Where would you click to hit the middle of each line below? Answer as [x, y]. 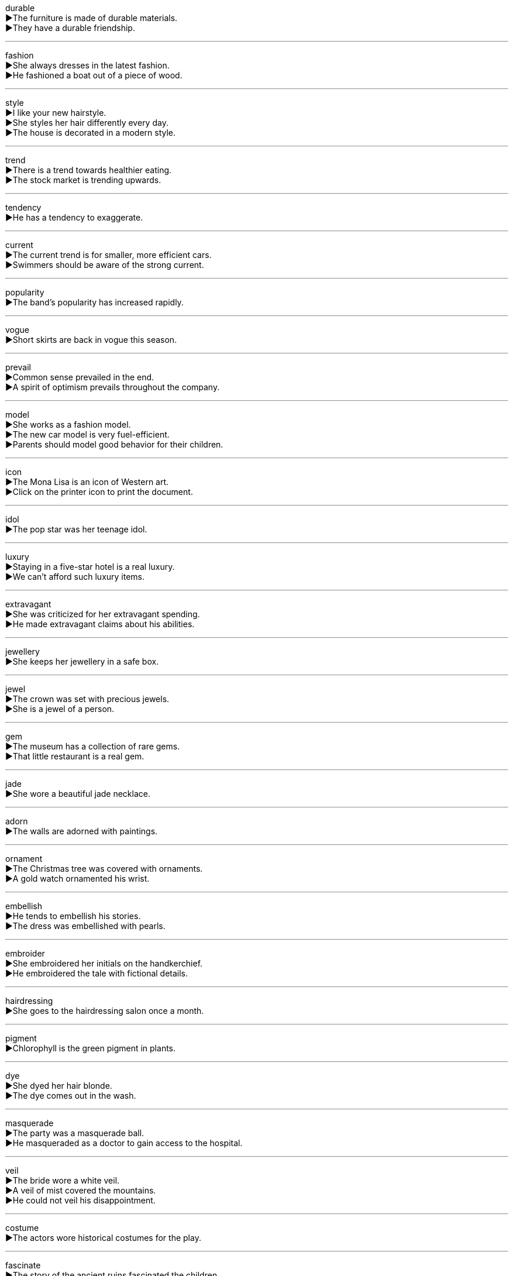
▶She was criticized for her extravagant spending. [103, 614]
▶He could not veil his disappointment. [80, 1200]
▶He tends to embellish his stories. [73, 916]
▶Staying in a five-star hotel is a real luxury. [90, 567]
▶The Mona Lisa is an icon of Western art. [87, 482]
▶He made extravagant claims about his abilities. [100, 624]
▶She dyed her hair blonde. [59, 1086]
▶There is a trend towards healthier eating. [89, 170]
